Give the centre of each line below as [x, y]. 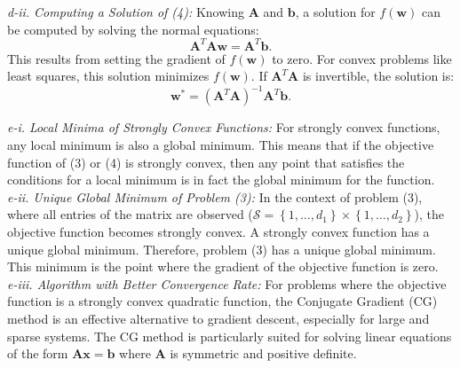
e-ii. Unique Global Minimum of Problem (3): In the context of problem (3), [215, 196]
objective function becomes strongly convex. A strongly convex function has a [218, 231]
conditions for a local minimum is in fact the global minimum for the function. [221, 180]
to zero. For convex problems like [362, 58]
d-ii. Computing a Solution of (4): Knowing [126, 12]
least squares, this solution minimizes [108, 76]
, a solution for [335, 12]
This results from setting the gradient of [116, 58]
